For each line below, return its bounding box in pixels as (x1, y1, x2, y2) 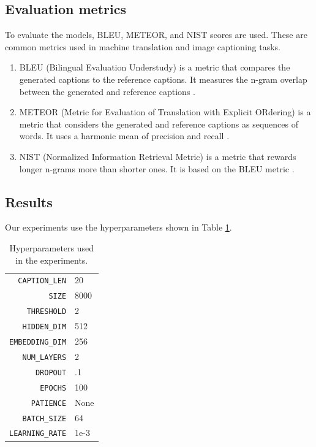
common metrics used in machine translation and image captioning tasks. (5, 40, 281, 53)
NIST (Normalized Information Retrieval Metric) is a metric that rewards (19, 150, 296, 162)
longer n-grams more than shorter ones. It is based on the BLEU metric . (19, 162, 295, 175)
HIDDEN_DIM (22, 323, 67, 332)
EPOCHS (40, 383, 67, 392)
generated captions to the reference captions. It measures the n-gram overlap (19, 72, 307, 85)
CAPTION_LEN (18, 277, 67, 286)
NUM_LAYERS (22, 353, 67, 362)
